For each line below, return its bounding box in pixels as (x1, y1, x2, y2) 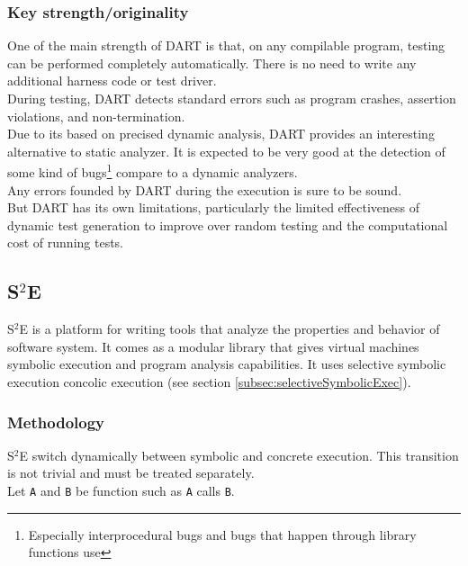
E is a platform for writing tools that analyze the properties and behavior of (19, 319, 440, 338)
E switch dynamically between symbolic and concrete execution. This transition (19, 445, 459, 464)
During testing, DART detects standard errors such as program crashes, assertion (7, 89, 456, 107)
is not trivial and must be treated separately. (7, 463, 255, 482)
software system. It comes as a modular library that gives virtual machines (7, 337, 419, 355)
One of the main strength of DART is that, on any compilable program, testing (7, 36, 445, 55)
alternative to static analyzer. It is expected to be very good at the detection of (7, 141, 445, 160)
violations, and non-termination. (7, 106, 185, 125)
